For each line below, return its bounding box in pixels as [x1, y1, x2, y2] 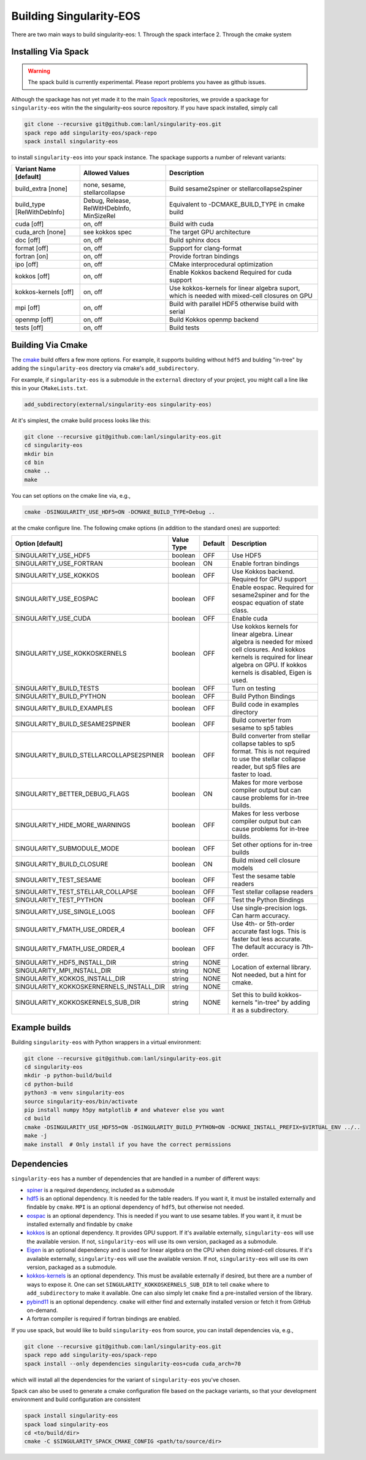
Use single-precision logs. [232, 904, 308, 912]
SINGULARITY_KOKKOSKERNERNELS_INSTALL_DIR [15, 983, 166, 991]
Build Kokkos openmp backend [169, 315, 259, 324]
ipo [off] [15, 260, 39, 269]
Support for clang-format [169, 244, 242, 253]
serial [169, 307, 185, 316]
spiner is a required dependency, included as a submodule [26, 1186, 175, 1193]
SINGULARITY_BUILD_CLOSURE [15, 860, 109, 869]
